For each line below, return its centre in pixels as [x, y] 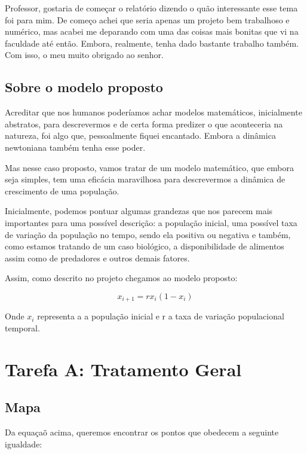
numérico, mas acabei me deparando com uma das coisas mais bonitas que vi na [152, 31]
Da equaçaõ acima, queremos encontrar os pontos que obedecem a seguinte [142, 432]
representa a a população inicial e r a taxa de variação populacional [161, 316]
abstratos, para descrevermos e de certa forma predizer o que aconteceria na [144, 124]
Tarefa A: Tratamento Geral [123, 369]
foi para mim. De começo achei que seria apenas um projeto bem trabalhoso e [147, 19]
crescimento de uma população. [62, 191]
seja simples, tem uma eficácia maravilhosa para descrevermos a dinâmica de [145, 179]
